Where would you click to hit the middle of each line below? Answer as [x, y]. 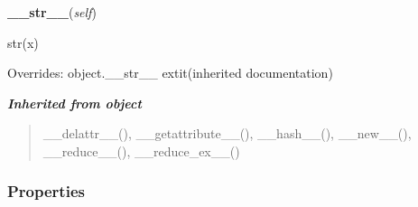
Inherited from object [74, 103]
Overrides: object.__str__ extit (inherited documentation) [170, 73]
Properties [46, 191]
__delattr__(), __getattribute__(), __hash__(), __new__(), [227, 133]
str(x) [23, 42]
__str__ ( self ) [52, 12]
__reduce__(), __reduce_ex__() [141, 151]
